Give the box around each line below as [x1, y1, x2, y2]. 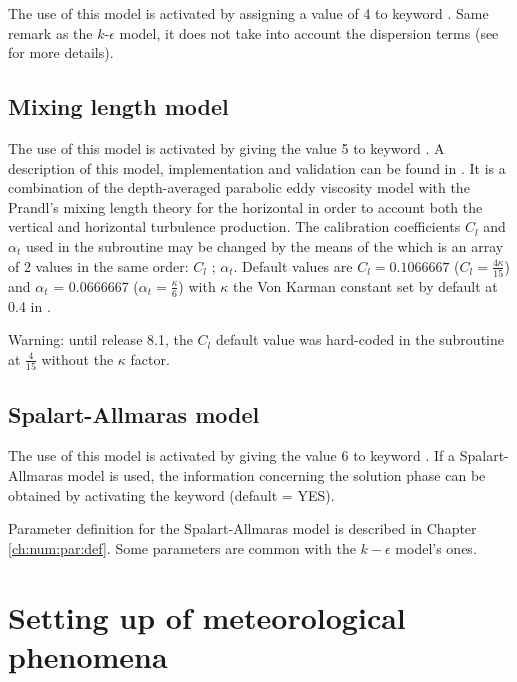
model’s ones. [395, 537, 477, 558]
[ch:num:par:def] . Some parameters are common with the [8, 537, 356, 558]
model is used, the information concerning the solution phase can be [67, 464, 486, 485]
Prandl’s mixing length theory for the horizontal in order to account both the [8, 196, 483, 217]
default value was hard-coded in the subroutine [215, 329, 504, 350]
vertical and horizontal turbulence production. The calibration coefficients [8, 216, 461, 237]
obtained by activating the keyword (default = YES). [8, 484, 335, 505]
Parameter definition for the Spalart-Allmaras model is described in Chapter [8, 518, 477, 539]
